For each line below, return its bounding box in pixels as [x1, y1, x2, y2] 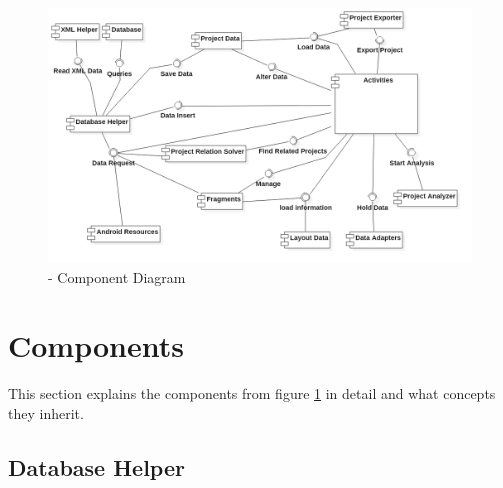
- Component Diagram [48, 266, 186, 287]
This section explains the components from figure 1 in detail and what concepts [8, 383, 496, 404]
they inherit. [8, 402, 84, 423]
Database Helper [8, 451, 185, 482]
